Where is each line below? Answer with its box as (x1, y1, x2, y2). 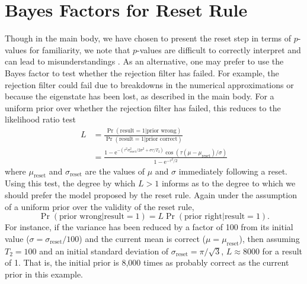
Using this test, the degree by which (5, 177, 136, 189)
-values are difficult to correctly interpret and (137, 43, 301, 56)
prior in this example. (5, 267, 84, 280)
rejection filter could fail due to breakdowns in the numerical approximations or (5, 78, 294, 91)
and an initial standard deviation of (39, 244, 169, 257)
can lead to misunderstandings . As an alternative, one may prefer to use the (5, 55, 284, 67)
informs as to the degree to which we (161, 177, 296, 189)
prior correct (145, 136, 178, 143)
